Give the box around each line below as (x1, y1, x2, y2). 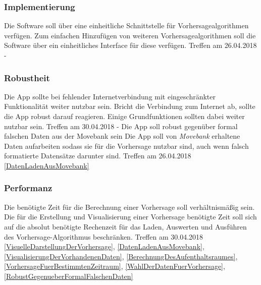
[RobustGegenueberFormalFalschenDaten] (4, 270, 133, 281)
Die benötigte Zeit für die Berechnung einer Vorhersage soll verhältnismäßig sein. (4, 201, 255, 212)
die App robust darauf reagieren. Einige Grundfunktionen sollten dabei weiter (4, 111, 245, 121)
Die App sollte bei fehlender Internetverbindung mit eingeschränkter (4, 91, 216, 101)
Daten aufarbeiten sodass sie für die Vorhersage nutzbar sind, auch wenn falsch (4, 140, 249, 151)
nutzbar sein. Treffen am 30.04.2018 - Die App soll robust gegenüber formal (4, 121, 238, 131)
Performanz (4, 182, 53, 194)
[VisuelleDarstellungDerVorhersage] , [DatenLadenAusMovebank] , (4, 241, 204, 252)
